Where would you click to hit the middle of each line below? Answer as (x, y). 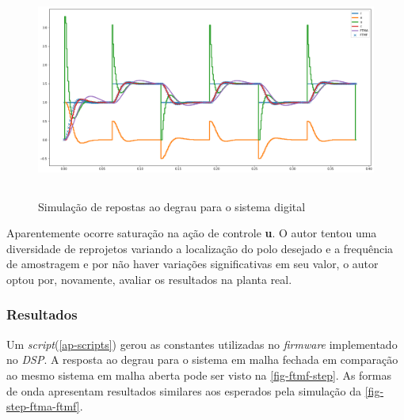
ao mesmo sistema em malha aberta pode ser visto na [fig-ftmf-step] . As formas (199, 375)
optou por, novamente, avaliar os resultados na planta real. (149, 279)
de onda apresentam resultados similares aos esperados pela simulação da (184, 390)
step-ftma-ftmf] (43, 406)
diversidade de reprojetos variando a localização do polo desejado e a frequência (200, 248)
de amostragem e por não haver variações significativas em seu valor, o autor (192, 264)
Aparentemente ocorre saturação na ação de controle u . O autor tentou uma (192, 233)
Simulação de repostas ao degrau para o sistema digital (172, 206)
